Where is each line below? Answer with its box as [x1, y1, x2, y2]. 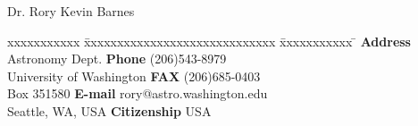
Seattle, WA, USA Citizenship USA [7, 101, 212, 120]
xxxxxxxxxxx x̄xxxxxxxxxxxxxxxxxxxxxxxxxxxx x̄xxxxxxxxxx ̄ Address [7, 31, 411, 50]
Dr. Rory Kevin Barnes [7, 2, 135, 20]
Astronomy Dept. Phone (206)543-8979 [7, 49, 227, 68]
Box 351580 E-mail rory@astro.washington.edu [7, 84, 268, 103]
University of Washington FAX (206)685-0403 [7, 66, 261, 85]
